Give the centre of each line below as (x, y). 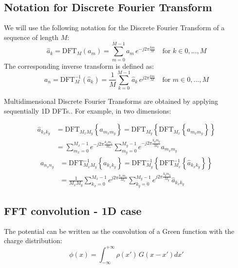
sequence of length (31, 37)
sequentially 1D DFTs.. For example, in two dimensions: (88, 110)
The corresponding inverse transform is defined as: (79, 66)
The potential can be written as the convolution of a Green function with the (119, 231)
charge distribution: (33, 240)
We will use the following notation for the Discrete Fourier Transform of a (114, 28)
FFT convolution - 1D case (73, 211)
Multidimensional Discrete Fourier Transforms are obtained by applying (111, 101)
